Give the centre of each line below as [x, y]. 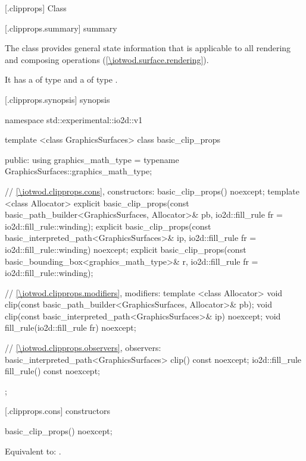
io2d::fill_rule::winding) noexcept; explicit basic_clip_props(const [126, 249]
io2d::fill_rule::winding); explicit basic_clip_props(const [108, 226]
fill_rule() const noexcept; [52, 371]
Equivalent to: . [33, 451]
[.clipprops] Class [36, 8]
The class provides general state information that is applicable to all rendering [148, 48]
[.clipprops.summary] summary [61, 28]
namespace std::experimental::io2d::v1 [74, 119]
